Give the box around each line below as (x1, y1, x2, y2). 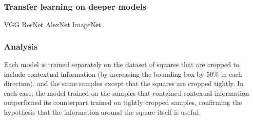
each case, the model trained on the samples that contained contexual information (4, 87, 249, 98)
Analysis (4, 40, 38, 52)
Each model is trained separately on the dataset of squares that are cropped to (4, 59, 239, 69)
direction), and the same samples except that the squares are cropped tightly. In (4, 78, 244, 88)
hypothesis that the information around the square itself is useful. (4, 107, 200, 117)
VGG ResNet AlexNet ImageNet (4, 19, 101, 30)
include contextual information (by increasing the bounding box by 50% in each (4, 69, 242, 79)
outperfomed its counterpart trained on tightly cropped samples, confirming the (4, 97, 242, 107)
